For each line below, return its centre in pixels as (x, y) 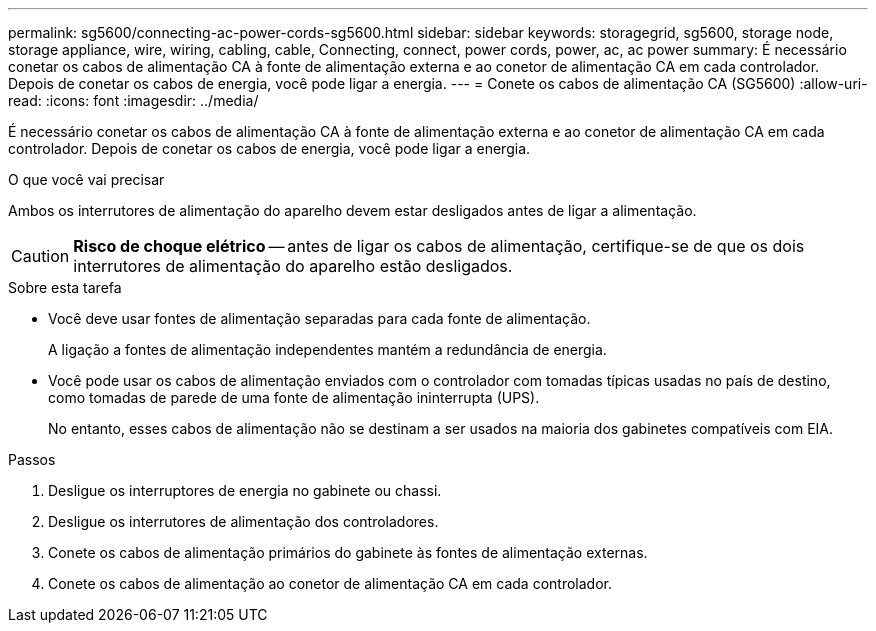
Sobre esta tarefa (65, 287)
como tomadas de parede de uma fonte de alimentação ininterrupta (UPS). (294, 397)
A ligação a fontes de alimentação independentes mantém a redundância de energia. (327, 349)
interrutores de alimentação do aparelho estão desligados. (293, 266)
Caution (40, 256)
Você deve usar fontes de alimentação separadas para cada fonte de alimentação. (319, 318)
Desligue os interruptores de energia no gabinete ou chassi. (245, 490)
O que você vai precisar (86, 179)
